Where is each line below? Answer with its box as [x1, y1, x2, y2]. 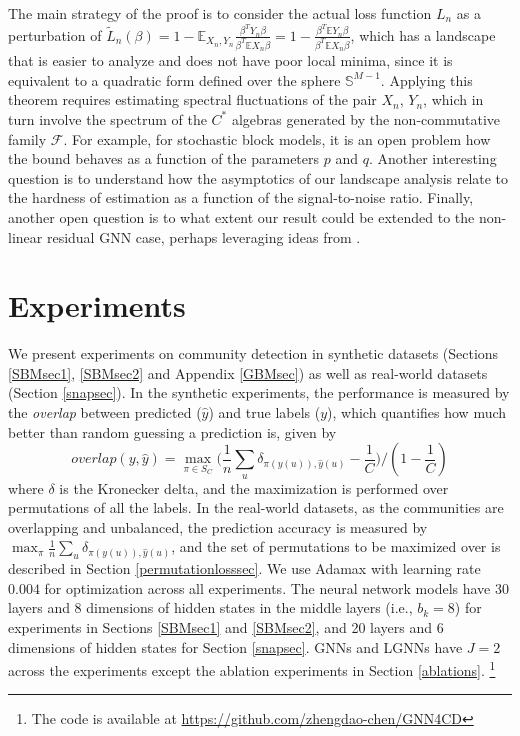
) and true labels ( [208, 402, 321, 422]
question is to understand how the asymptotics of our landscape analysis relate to [8, 167, 509, 188]
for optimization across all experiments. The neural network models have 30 [44, 577, 509, 598]
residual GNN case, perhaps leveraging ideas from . [46, 226, 361, 247]
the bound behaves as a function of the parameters [8, 148, 320, 169]
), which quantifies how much [327, 402, 507, 422]
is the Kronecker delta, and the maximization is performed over [59, 477, 449, 498]
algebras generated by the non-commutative [231, 108, 500, 129]
